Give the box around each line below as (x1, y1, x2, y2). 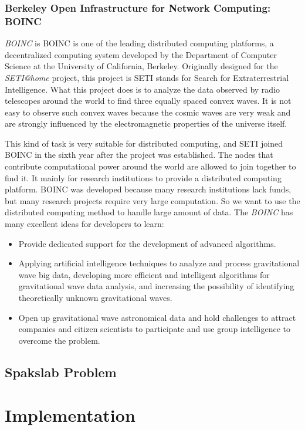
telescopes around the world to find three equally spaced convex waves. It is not (5, 94, 292, 107)
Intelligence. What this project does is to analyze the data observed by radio (5, 83, 280, 95)
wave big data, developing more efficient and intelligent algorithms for (18, 268, 270, 280)
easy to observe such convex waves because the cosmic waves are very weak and (5, 106, 291, 118)
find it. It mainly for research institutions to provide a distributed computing (5, 171, 282, 184)
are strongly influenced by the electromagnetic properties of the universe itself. (5, 117, 287, 130)
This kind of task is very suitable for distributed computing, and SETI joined (5, 137, 283, 149)
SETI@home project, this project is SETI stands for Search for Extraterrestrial (5, 71, 289, 83)
